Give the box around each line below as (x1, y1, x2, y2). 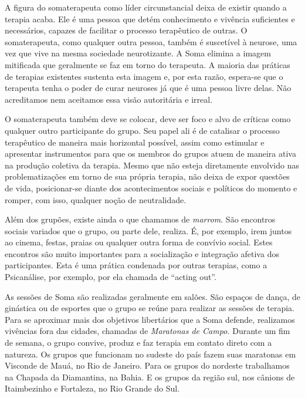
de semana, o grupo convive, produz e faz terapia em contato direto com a (5, 336, 272, 349)
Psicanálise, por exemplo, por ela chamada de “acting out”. (5, 271, 216, 283)
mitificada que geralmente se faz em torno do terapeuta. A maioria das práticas (5, 58, 290, 70)
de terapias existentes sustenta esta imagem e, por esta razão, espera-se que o (5, 70, 283, 82)
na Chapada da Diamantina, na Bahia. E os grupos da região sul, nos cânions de (5, 370, 295, 383)
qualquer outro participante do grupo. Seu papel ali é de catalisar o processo (5, 124, 280, 136)
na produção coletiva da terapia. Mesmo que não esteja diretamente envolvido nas (5, 158, 299, 171)
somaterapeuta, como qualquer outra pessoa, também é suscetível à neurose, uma (5, 35, 297, 48)
